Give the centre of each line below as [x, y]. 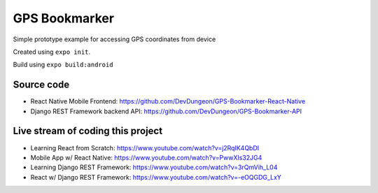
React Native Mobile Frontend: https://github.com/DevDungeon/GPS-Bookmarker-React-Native [168, 101]
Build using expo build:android [63, 65]
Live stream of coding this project [88, 131]
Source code [41, 85]
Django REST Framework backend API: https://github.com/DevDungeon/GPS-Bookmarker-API [166, 111]
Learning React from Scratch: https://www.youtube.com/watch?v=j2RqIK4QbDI [145, 148]
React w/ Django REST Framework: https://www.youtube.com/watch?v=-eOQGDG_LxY [156, 177]
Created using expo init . [52, 52]
